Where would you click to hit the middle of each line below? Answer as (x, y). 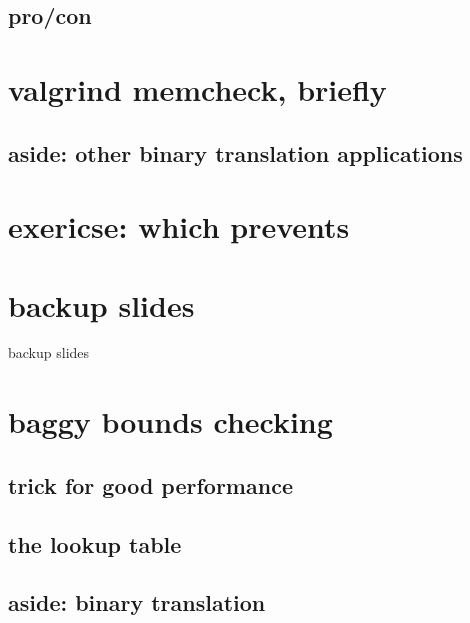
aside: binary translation (137, 602)
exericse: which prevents (179, 226)
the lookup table (95, 543)
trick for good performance (150, 484)
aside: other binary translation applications (235, 152)
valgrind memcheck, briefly (197, 88)
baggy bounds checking (170, 421)
